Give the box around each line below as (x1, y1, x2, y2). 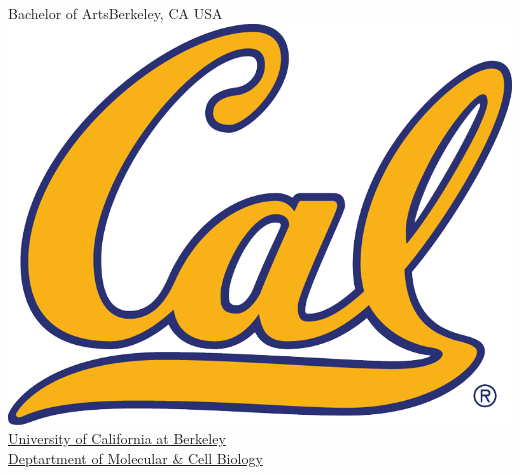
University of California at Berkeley (8, 428, 226, 449)
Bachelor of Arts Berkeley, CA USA (8, 3, 223, 23)
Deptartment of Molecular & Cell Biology (8, 447, 263, 468)
